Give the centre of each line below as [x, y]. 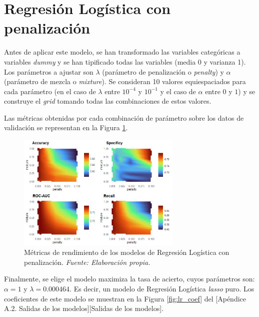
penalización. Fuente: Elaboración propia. [87, 262]
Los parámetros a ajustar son [49, 71]
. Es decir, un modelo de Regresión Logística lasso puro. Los [162, 289]
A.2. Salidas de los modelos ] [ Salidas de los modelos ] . [84, 308]
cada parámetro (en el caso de [50, 91]
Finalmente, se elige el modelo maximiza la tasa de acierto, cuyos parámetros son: [129, 279]
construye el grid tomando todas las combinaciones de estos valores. [108, 101]
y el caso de [178, 91]
